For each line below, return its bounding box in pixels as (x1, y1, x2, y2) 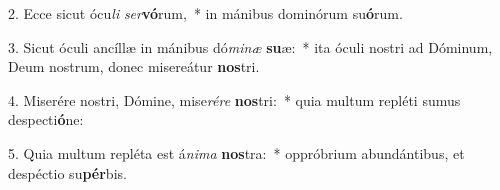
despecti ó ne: (8, 109, 84, 130)
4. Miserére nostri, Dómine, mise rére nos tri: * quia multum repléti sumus (8, 89, 461, 110)
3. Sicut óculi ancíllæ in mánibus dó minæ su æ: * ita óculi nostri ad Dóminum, (8, 36, 493, 57)
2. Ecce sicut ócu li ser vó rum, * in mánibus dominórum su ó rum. (8, 3, 403, 23)
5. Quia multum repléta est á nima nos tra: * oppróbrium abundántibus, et (8, 142, 465, 163)
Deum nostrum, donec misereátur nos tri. (8, 56, 260, 77)
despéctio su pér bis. (8, 162, 127, 183)
